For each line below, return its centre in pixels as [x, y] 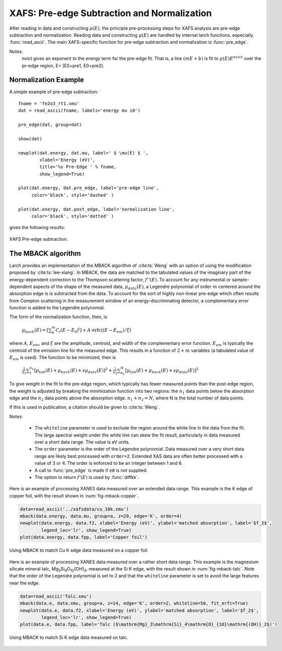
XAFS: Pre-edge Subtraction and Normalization [111, 13]
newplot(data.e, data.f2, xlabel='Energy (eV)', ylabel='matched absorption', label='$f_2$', [139, 610]
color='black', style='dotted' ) [73, 216]
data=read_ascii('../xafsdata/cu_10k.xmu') [75, 509]
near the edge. [25, 583]
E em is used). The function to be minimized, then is [62, 358]
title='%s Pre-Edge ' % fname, [78, 167]
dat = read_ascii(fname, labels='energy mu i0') [79, 111]
